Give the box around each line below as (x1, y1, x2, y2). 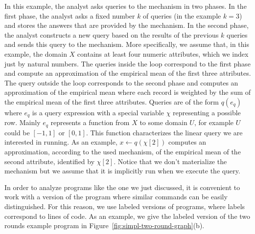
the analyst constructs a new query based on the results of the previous (4, 29, 219, 40)
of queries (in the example (143, 10, 221, 21)
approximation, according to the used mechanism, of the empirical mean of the (4, 147, 241, 157)
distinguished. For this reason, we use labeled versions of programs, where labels (4, 201, 245, 211)
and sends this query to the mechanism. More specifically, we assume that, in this (4, 39, 249, 49)
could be (4, 127, 30, 137)
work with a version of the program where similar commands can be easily (4, 191, 228, 202)
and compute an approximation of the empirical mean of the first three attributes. (4, 68, 251, 78)
